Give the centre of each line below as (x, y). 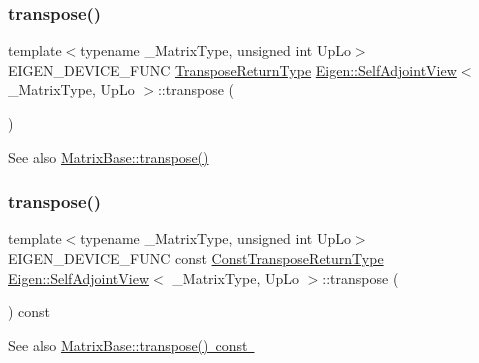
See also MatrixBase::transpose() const (128, 344)
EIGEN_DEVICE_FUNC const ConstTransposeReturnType (196, 258)
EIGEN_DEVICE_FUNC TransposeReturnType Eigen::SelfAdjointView (232, 69)
